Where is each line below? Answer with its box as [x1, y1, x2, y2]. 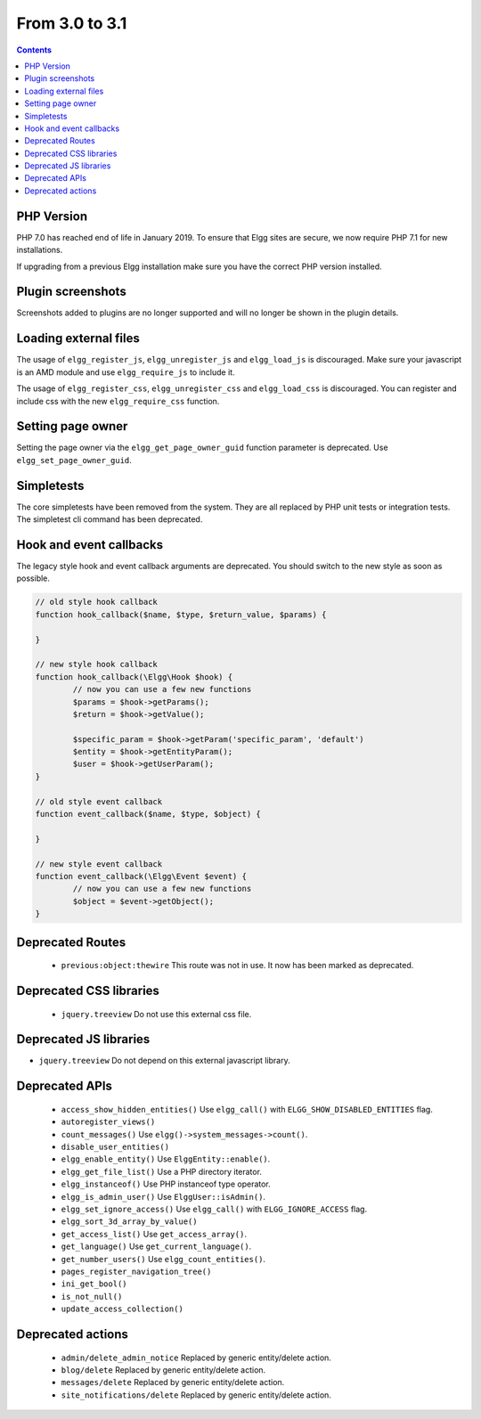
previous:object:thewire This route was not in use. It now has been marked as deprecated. [61, 960, 414, 971]
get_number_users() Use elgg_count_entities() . [61, 1253, 266, 1264]
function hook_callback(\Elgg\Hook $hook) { [35, 672, 233, 681]
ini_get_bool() [61, 1279, 128, 1289]
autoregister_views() [61, 1117, 156, 1127]
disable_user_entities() [61, 1142, 169, 1153]
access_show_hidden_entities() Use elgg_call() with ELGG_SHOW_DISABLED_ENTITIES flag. [61, 1104, 434, 1114]
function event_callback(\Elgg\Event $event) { [35, 871, 247, 881]
